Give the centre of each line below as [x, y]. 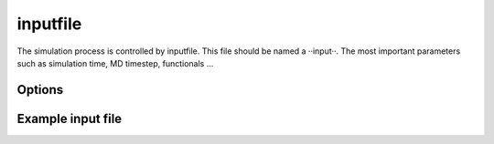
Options [40, 90]
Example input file [70, 118]
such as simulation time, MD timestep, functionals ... [115, 63]
